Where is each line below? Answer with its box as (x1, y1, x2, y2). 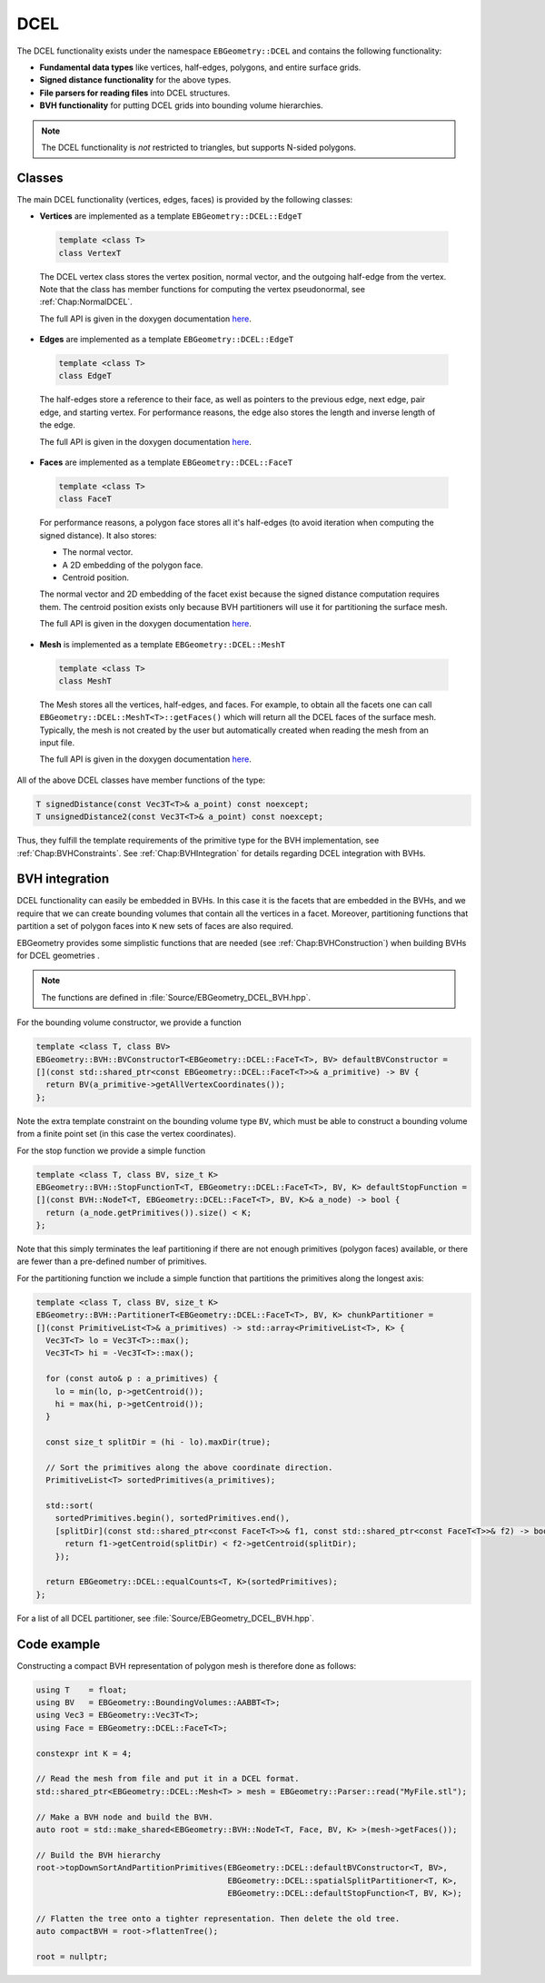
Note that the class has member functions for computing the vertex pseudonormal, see (39, 283, 365, 294)
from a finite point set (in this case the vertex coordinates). (16, 1129, 236, 1139)
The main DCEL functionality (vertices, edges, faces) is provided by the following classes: (16, 193, 353, 204)
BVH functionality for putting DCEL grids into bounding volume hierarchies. (39, 100, 323, 111)
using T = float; (35, 1684, 127, 1695)
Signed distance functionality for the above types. (39, 74, 232, 85)
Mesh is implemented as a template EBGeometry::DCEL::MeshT (39, 638, 286, 649)
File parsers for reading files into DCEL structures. (39, 87, 231, 98)
